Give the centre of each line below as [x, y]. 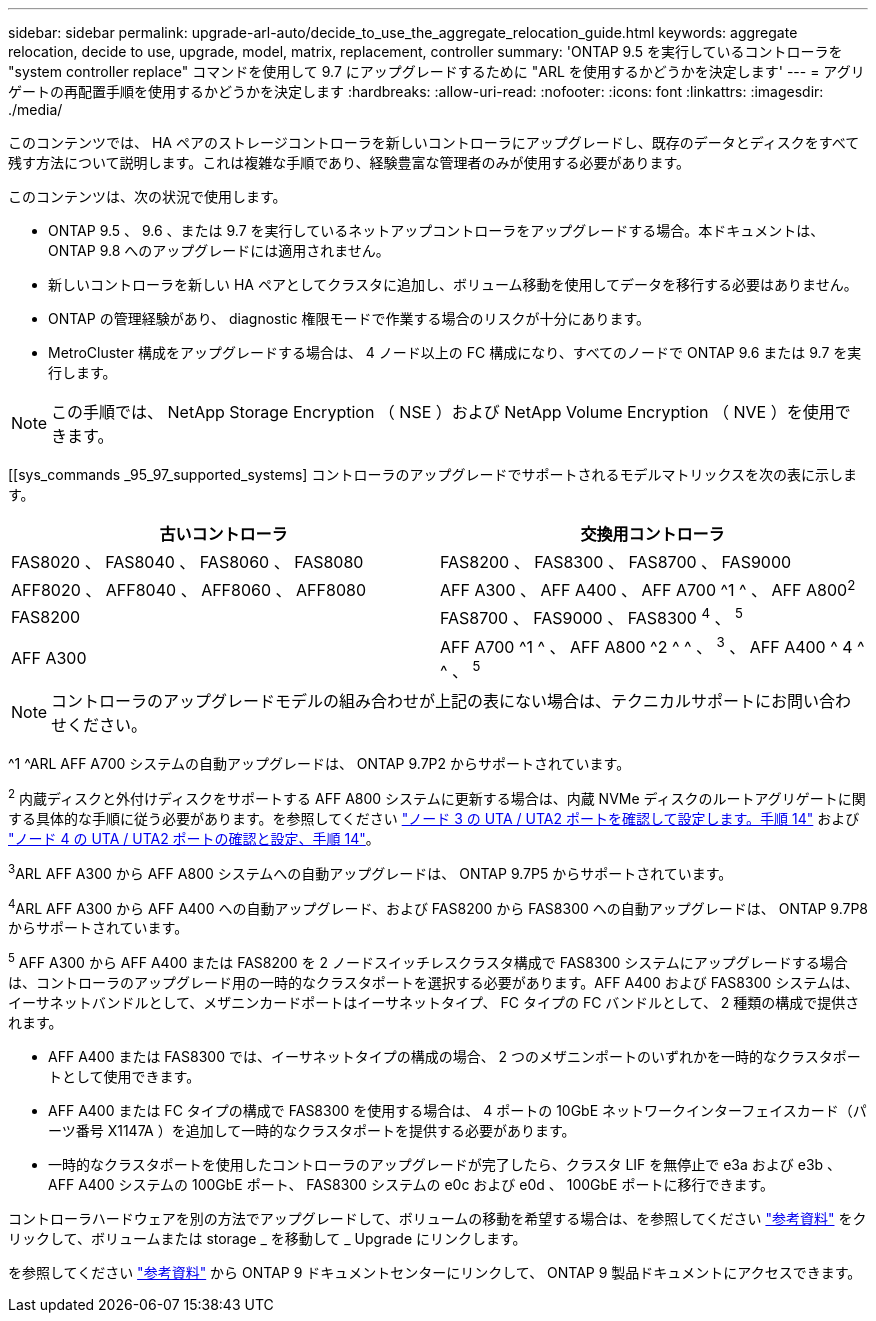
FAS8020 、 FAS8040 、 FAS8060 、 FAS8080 [187, 562]
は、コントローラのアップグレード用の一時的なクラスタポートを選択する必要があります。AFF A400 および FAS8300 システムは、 [433, 982]
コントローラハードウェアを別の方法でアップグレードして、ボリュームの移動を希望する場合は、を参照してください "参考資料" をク [437, 1218]
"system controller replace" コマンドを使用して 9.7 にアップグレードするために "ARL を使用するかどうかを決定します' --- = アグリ [436, 71]
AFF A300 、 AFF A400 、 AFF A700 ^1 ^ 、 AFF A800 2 [648, 589]
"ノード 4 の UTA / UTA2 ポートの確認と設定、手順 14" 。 [194, 838]
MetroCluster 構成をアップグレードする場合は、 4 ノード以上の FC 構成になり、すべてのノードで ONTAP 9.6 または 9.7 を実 [455, 352]
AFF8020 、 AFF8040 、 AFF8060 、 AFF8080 [188, 590]
